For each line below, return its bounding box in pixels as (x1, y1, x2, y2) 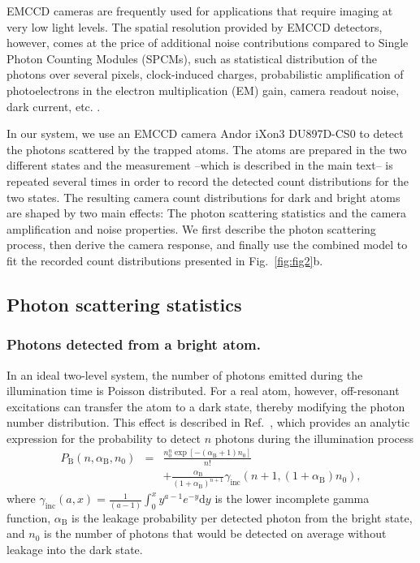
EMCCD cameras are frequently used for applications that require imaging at (6, 2, 393, 19)
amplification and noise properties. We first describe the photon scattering (6, 220, 376, 237)
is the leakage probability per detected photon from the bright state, (71, 509, 413, 526)
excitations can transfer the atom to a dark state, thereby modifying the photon (6, 398, 405, 415)
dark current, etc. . (6, 97, 101, 114)
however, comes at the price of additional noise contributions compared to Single (6, 34, 409, 51)
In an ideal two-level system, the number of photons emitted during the (6, 366, 363, 383)
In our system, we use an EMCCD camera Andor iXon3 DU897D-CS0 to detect (6, 125, 404, 142)
